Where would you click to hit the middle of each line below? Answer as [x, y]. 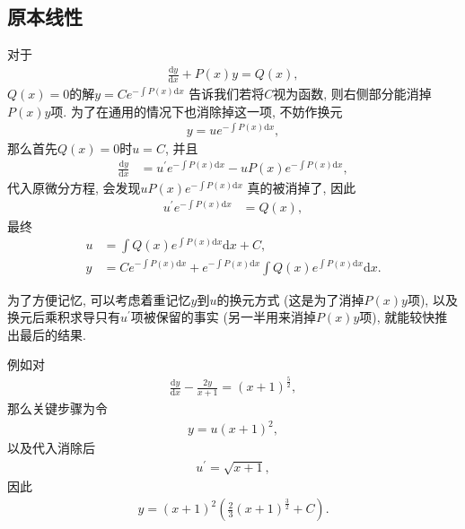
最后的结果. [53, 334]
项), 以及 [432, 299]
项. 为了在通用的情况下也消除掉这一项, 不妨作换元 [197, 111]
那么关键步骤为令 [57, 408]
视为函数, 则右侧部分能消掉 [352, 93]
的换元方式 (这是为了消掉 [290, 299]
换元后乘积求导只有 [64, 317]
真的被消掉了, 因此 [302, 188]
